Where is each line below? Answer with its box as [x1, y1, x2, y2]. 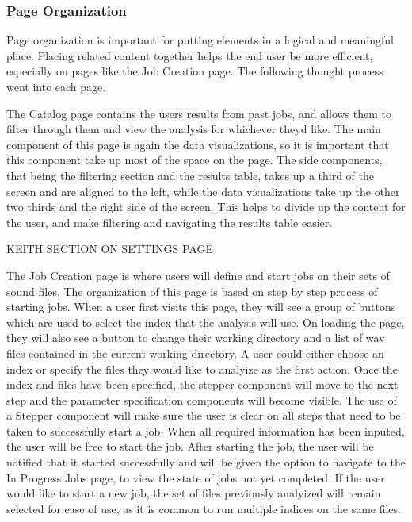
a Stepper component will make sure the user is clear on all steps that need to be [6, 407, 401, 424]
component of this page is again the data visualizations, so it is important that [6, 136, 389, 152]
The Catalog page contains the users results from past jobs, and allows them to [6, 105, 392, 121]
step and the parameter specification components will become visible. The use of [6, 391, 397, 408]
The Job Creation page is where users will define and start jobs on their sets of [6, 267, 390, 283]
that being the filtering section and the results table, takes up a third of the [6, 167, 375, 183]
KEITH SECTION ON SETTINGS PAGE [6, 240, 213, 257]
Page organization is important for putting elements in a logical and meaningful [6, 32, 394, 48]
